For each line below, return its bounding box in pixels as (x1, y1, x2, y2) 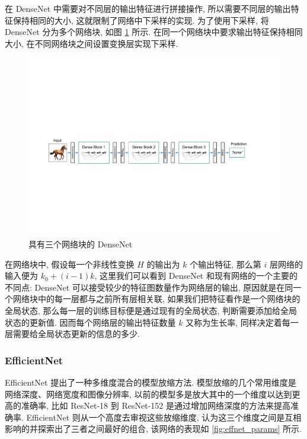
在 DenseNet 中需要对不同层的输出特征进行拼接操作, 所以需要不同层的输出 (5, 2, 291, 14)
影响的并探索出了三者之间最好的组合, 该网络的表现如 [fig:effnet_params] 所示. (5, 422, 302, 435)
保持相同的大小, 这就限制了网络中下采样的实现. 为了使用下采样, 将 (12, 14, 269, 26)
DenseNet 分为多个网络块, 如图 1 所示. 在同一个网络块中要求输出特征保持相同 (5, 26, 303, 38)
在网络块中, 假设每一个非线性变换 (5, 257, 135, 270)
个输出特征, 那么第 (190, 257, 261, 270)
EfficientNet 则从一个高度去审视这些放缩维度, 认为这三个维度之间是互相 (26, 411, 302, 423)
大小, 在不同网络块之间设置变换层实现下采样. (5, 37, 178, 49)
